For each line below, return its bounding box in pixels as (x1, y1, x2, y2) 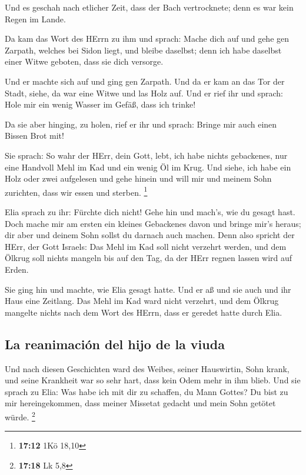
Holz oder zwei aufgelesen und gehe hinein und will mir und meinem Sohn (5, 172, 272, 185)
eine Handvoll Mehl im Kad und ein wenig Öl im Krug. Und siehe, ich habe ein (5, 160, 291, 173)
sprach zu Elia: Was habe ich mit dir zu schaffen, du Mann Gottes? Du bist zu (5, 385, 288, 397)
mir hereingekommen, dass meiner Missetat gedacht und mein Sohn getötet (5, 397, 276, 409)
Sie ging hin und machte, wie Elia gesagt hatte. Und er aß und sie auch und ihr (5, 283, 291, 295)
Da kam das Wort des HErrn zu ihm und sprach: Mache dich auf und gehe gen (5, 32, 290, 45)
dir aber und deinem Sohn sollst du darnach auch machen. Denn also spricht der (5, 229, 295, 241)
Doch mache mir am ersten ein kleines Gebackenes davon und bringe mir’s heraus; (5, 217, 301, 229)
